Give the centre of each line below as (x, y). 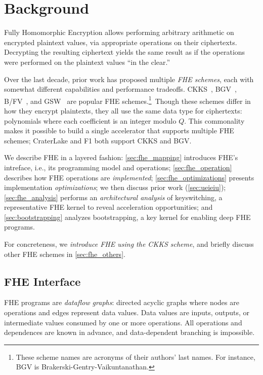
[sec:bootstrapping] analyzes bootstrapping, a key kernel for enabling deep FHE (127, 217)
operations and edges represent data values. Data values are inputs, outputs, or (127, 312)
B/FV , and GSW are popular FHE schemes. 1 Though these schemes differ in (127, 100)
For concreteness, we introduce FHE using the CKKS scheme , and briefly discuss (129, 244)
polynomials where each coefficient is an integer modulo (90, 120)
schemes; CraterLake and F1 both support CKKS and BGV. (98, 140)
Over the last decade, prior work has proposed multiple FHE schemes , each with (129, 79)
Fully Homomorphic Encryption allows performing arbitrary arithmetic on (119, 32)
